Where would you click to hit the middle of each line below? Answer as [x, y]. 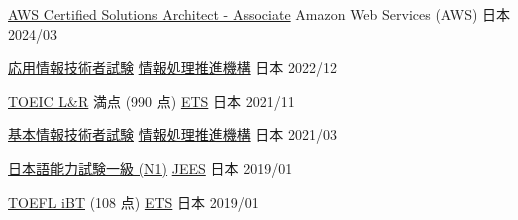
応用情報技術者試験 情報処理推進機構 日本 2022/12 [173, 67]
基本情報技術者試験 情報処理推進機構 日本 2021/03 [173, 134]
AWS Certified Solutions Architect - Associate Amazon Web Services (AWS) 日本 [259, 14]
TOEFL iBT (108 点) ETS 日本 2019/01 [133, 201]
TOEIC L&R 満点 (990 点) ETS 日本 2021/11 [151, 100]
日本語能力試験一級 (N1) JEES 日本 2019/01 [150, 167]
